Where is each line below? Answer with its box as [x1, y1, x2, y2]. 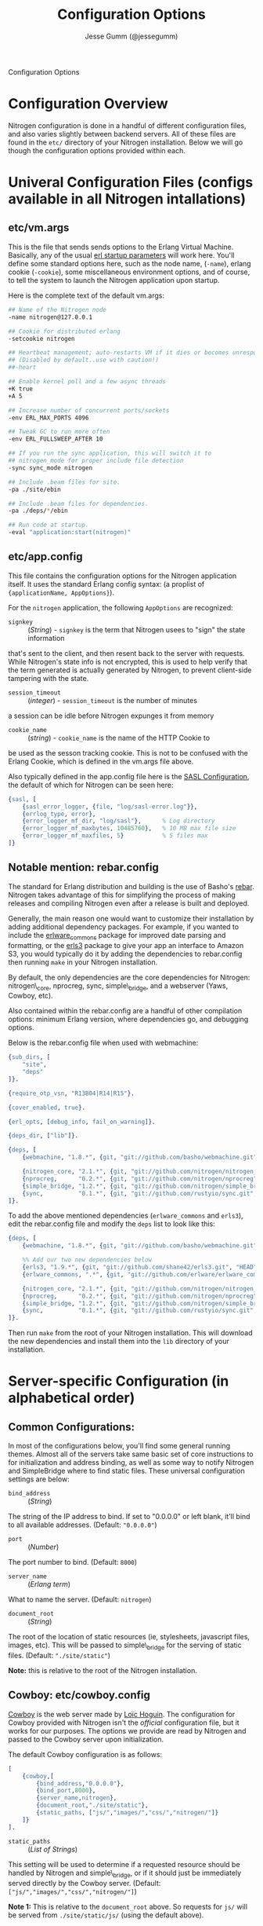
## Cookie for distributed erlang [8, 328, 121, 335]
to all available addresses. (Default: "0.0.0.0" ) [8, 1520, 158, 1529]
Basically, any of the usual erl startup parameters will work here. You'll [8, 250, 235, 260]
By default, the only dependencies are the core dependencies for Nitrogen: [8, 972, 250, 982]
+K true [8, 385, 34, 393]
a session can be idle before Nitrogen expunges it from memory [8, 711, 214, 720]
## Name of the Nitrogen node [8, 306, 107, 313]
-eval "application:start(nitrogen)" [8, 529, 131, 536]
